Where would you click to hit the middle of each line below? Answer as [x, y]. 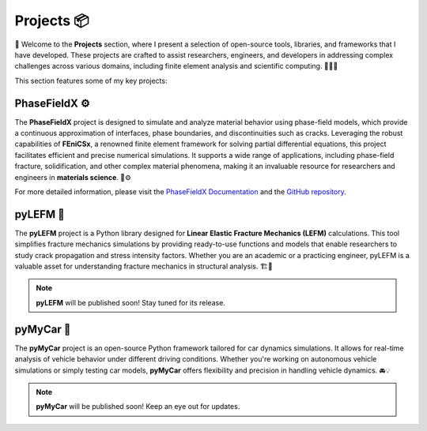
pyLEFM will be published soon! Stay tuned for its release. [130, 302]
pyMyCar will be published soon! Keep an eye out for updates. [138, 407]
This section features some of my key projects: [91, 81]
